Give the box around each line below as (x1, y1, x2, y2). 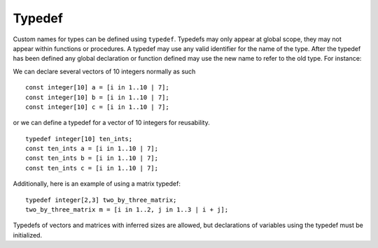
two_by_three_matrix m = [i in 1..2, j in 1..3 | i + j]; (25, 206, 229, 214)
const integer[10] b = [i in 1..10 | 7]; (25, 93, 169, 101)
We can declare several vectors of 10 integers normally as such (13, 67, 196, 75)
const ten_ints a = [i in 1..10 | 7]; (25, 145, 159, 153)
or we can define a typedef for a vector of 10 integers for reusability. (13, 119, 210, 127)
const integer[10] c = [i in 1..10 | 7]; (25, 103, 169, 111)
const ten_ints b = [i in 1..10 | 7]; (25, 154, 159, 162)
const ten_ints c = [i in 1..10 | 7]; (25, 164, 159, 172)
